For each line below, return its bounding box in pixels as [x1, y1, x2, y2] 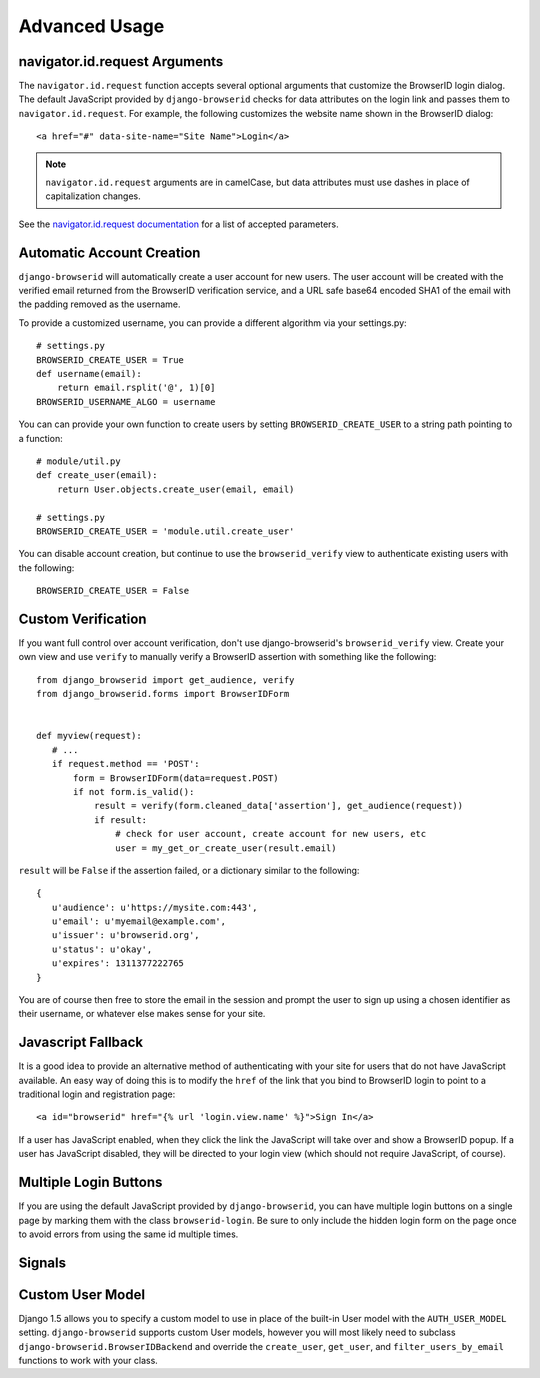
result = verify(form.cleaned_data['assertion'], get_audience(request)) [93, 800, 464, 812]
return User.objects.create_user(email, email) [56, 483, 295, 495]
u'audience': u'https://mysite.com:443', [51, 901, 259, 913]
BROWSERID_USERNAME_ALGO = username [36, 396, 216, 407]
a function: [18, 432, 64, 444]
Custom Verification [18, 610, 147, 627]
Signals [18, 1254, 67, 1271]
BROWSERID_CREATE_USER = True [36, 354, 185, 365]
